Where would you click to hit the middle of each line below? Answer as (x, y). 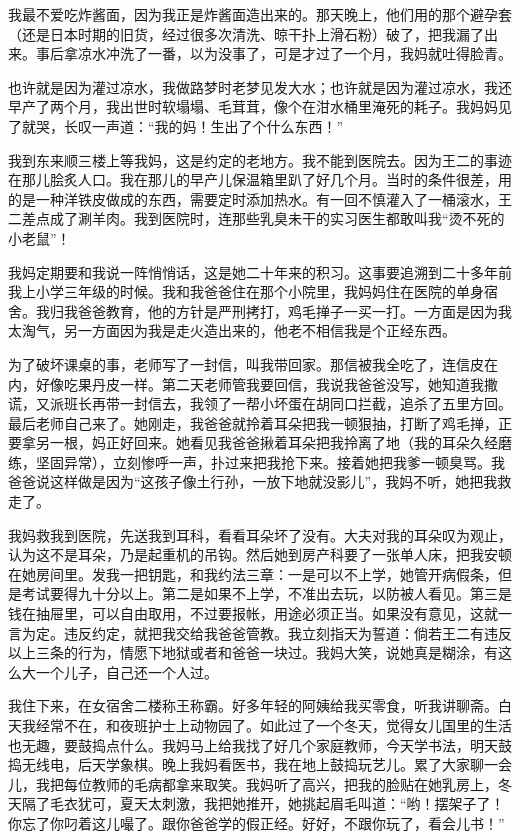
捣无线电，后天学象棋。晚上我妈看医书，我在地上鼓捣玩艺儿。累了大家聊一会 (260, 764)
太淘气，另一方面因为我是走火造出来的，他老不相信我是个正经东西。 (232, 330)
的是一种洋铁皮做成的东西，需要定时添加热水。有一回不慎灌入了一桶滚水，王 (260, 198)
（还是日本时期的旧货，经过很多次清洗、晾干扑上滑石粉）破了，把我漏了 (246, 33)
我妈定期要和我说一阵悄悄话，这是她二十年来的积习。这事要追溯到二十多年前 (260, 271)
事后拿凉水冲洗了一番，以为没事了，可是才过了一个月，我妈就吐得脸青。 (273, 53)
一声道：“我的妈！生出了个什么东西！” (217, 125)
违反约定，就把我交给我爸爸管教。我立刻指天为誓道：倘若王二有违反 (287, 632)
